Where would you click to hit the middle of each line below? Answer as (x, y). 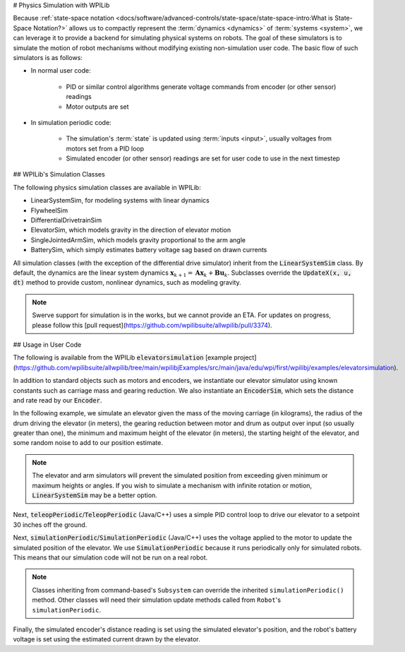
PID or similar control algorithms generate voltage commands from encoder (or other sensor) (201, 87)
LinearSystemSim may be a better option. (95, 495)
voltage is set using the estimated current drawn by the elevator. (107, 639)
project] (245, 357)
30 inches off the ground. (50, 524)
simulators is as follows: (48, 57)
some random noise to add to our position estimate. (88, 443)
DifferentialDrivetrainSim (66, 220)
